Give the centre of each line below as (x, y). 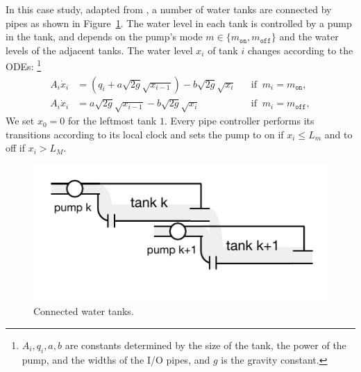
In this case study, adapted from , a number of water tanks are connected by (169, 9)
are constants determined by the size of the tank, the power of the (205, 345)
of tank (223, 50)
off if (15, 148)
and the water (309, 37)
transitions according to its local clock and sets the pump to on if (145, 134)
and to (338, 134)
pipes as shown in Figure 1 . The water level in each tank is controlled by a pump (179, 23)
